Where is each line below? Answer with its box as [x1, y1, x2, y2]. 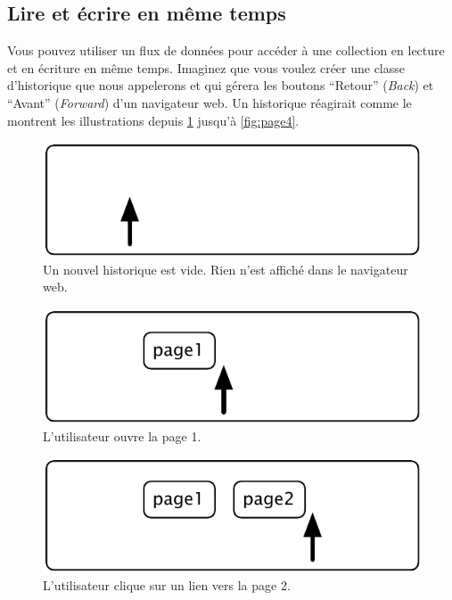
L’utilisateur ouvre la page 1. [43, 426, 201, 445]
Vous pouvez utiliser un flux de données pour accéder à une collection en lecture [7, 41, 445, 60]
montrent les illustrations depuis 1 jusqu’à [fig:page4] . [7, 111, 300, 129]
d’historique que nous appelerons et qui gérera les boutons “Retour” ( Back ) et [7, 76, 434, 95]
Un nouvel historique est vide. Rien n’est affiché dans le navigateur [43, 259, 408, 278]
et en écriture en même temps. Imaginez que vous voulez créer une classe [7, 58, 406, 77]
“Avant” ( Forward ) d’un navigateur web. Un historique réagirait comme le [7, 93, 412, 111]
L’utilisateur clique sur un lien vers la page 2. [43, 575, 291, 594]
